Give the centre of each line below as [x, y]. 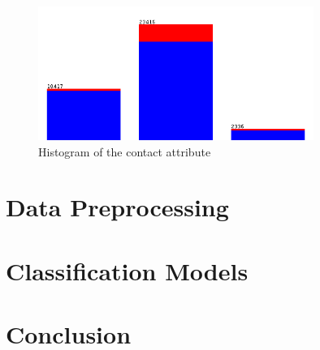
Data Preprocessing [117, 207]
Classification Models [127, 270]
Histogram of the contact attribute [125, 151]
